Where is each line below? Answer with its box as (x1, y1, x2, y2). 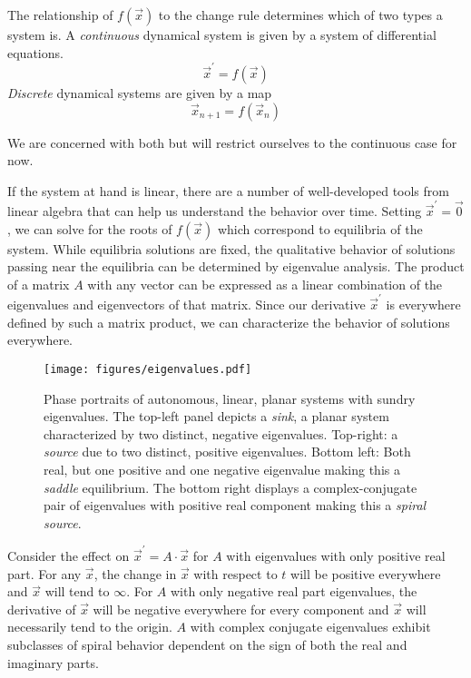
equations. (7, 43, 64, 62)
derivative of (7, 599, 76, 618)
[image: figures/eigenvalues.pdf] (44, 362, 252, 376)
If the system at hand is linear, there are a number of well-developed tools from (7, 181, 449, 200)
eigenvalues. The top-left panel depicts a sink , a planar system (44, 407, 389, 426)
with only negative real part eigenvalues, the (170, 582, 417, 601)
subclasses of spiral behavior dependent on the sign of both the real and (7, 634, 407, 653)
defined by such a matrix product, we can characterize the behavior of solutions (7, 312, 450, 331)
